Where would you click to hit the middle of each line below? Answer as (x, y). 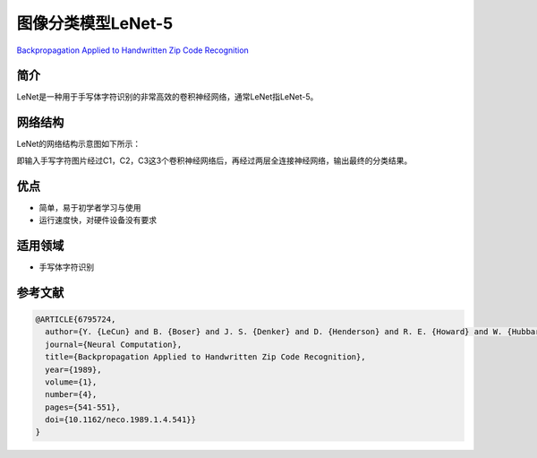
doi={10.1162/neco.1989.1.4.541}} (121, 420)
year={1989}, (73, 369)
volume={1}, (71, 382)
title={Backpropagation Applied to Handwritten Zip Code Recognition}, (205, 357)
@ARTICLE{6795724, (76, 319)
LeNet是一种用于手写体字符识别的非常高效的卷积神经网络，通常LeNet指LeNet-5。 (167, 97)
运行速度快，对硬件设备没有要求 (98, 220)
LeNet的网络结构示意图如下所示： (79, 144)
